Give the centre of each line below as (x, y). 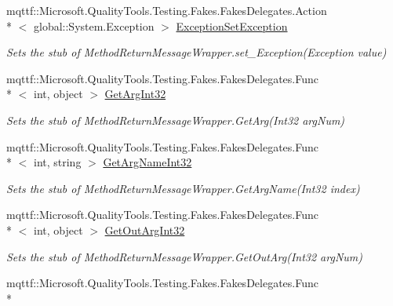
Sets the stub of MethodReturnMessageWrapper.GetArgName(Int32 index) (183, 188)
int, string (57, 162)
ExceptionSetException (232, 25)
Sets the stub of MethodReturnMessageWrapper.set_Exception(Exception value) (196, 52)
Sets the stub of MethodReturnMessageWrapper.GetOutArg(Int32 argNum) (185, 256)
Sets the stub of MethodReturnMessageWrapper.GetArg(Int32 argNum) (176, 120)
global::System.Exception (94, 25)
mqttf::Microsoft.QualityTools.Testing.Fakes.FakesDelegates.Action (167, 10)
